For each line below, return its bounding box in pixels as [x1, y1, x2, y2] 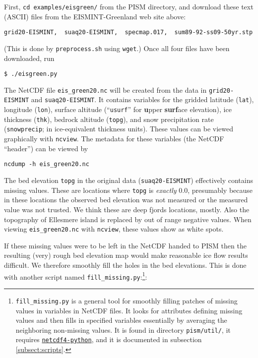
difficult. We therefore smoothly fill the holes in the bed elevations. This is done [4, 259, 247, 270]
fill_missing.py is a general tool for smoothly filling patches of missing [15, 295, 238, 305]
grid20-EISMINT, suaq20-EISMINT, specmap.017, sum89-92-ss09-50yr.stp [4, 29, 253, 36]
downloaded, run [4, 53, 55, 63]
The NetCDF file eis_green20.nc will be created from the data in [4, 84, 207, 95]
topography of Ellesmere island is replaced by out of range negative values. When [4, 214, 252, 224]
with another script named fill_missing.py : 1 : [4, 270, 147, 282]
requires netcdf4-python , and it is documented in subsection [15, 334, 202, 345]
